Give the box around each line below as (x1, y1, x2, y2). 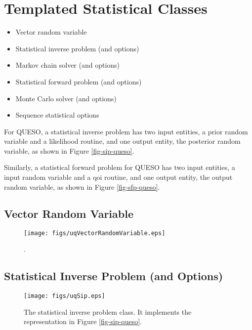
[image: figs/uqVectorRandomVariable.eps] (24, 230, 166, 237)
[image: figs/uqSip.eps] (24, 292, 105, 299)
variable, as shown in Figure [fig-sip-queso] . (4, 145, 134, 156)
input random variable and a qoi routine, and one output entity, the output (4, 172, 233, 182)
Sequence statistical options (15, 110, 99, 120)
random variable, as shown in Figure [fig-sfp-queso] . (4, 181, 160, 192)
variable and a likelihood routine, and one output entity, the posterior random (4, 136, 241, 146)
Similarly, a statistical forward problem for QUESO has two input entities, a (4, 162, 235, 172)
